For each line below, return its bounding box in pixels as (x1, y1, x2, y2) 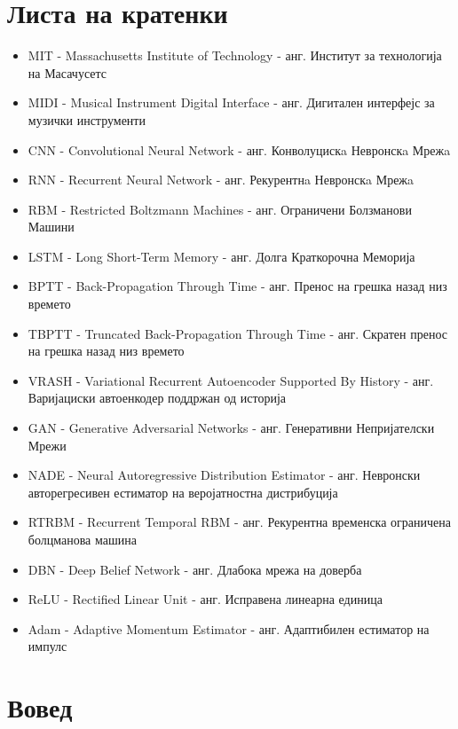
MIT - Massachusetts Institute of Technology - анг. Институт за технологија (28, 46, 442, 65)
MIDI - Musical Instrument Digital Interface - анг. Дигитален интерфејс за (28, 93, 435, 112)
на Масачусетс (28, 63, 107, 82)
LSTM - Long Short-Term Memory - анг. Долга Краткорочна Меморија (28, 247, 415, 265)
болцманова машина (28, 530, 137, 548)
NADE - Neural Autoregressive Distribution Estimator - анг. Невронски (28, 466, 421, 484)
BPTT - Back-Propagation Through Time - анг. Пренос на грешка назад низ (28, 277, 447, 295)
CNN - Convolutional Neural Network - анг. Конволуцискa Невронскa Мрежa (28, 140, 451, 159)
